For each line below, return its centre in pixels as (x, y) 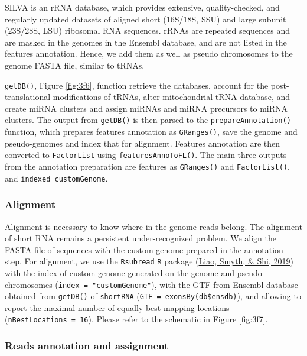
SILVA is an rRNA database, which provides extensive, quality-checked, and (142, 7)
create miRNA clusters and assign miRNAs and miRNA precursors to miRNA (146, 108)
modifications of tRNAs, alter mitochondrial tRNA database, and (172, 97)
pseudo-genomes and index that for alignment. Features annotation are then (143, 143)
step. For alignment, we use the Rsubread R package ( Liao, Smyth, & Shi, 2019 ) (149, 261)
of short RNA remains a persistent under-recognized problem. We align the (141, 238)
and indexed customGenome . (56, 178)
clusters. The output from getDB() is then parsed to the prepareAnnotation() (148, 120)
